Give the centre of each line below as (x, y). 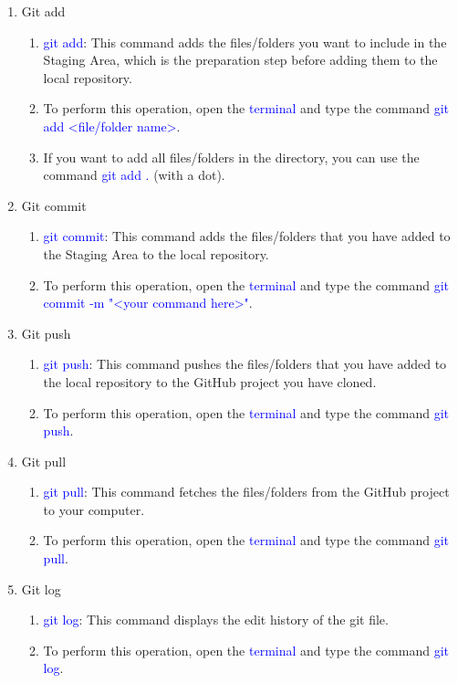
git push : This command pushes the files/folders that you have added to (245, 364)
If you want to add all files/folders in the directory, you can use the (231, 157)
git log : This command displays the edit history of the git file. (216, 620)
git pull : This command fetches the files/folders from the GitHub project (246, 492)
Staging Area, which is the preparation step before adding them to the (240, 60)
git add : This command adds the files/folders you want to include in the (245, 42)
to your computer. (94, 509)
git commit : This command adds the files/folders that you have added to (247, 236)
